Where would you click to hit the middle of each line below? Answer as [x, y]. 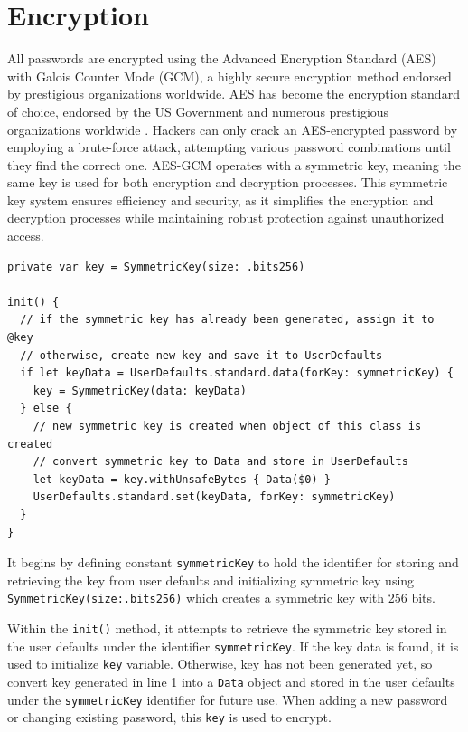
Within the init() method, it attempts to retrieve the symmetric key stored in [227, 628]
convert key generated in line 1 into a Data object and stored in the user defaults [231, 682]
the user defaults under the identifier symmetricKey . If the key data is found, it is [233, 646]
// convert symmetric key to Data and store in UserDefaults [220, 462]
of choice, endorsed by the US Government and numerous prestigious [198, 111]
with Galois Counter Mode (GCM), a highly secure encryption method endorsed [229, 76]
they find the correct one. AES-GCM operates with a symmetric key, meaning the [234, 164]
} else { [46, 409]
